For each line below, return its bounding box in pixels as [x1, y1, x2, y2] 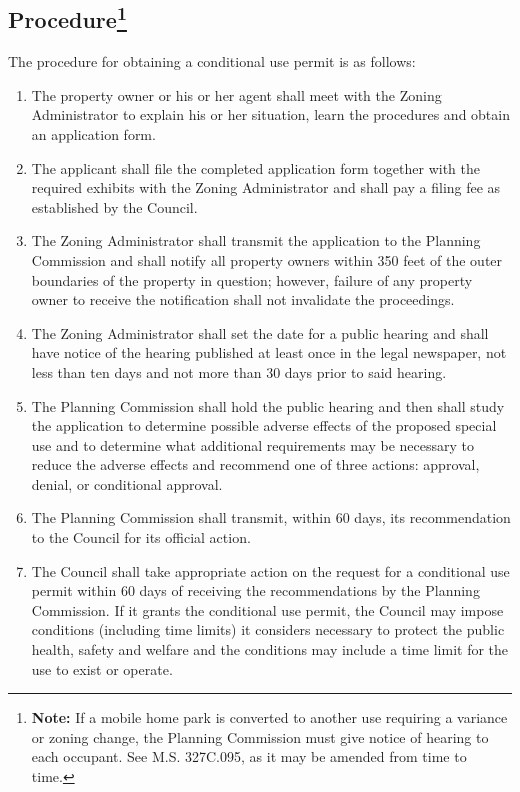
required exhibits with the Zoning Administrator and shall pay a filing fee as [31, 177, 501, 198]
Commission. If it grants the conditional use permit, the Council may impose [31, 599, 504, 620]
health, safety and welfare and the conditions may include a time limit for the [31, 639, 509, 660]
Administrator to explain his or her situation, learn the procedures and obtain [31, 104, 510, 125]
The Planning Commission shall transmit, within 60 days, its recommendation [31, 507, 511, 528]
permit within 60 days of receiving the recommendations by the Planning [31, 580, 480, 601]
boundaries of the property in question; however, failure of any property [31, 269, 473, 290]
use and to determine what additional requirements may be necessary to [31, 434, 475, 455]
